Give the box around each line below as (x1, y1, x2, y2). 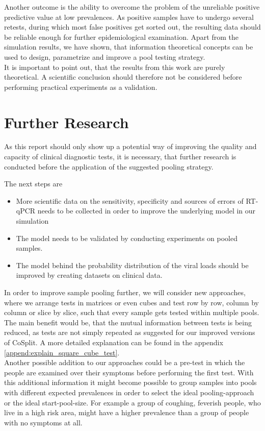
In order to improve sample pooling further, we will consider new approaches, (4, 287, 246, 297)
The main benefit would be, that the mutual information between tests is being (4, 317, 252, 327)
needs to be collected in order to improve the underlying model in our (37, 205, 256, 216)
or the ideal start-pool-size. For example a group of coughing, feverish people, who (4, 397, 261, 408)
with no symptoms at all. (4, 417, 83, 427)
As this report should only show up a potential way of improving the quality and (4, 141, 257, 152)
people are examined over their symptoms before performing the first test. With (4, 367, 254, 377)
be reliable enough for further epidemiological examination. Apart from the (4, 31, 238, 42)
